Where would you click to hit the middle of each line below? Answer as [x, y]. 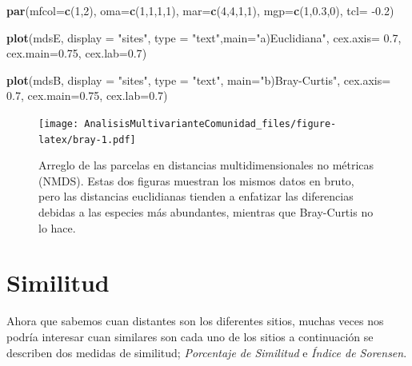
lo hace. [57, 227]
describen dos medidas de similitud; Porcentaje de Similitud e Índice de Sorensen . [207, 352]
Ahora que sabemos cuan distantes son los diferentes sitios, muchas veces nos [195, 321]
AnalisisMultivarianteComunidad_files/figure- [210, 123]
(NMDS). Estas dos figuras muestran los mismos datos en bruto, [196, 180]
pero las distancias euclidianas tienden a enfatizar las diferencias [196, 196]
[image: [59, 123]
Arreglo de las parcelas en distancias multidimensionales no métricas [206, 165]
